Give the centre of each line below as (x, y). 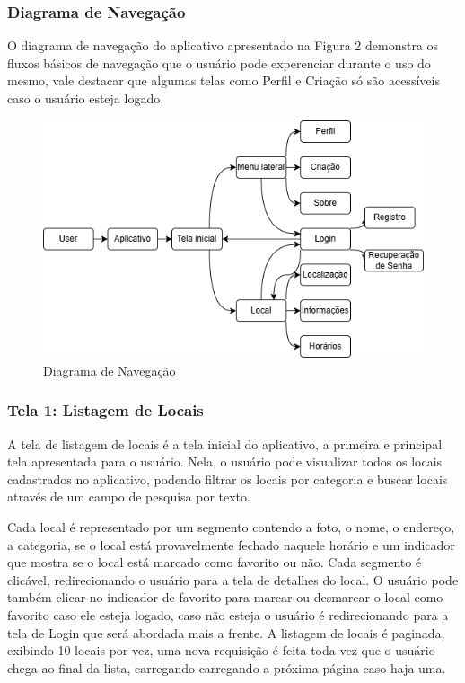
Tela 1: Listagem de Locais (105, 410)
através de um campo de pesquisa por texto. (129, 497)
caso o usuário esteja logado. (86, 98)
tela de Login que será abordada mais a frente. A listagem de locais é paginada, (226, 632)
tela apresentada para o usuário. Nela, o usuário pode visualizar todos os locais (225, 461)
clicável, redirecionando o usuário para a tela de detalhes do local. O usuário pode (233, 579)
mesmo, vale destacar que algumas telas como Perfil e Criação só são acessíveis (224, 80)
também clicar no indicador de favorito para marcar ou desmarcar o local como (225, 597)
